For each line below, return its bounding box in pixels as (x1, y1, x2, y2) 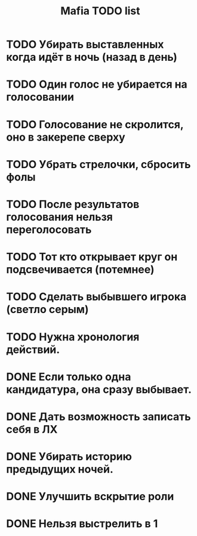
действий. (6, 343, 60, 356)
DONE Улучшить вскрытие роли (6, 490, 174, 503)
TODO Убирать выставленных (6, 38, 164, 51)
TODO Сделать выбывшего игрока (6, 290, 187, 303)
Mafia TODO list (60, 4, 140, 18)
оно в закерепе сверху (6, 130, 125, 144)
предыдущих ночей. (6, 463, 113, 476)
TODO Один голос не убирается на (6, 78, 188, 91)
